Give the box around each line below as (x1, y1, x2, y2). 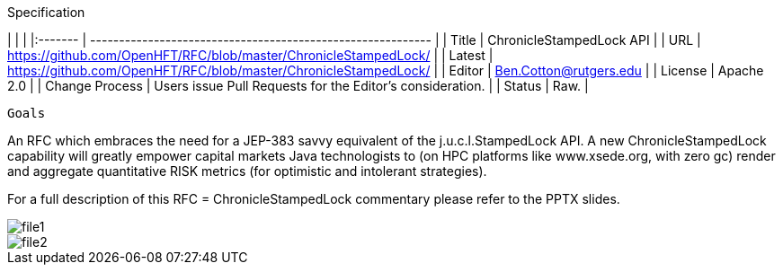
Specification (7, 4, 85, 20)
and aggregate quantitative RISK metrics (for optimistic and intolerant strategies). (7, 163, 487, 179)
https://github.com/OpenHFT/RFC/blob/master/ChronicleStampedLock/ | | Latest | (7, 48, 494, 63)
